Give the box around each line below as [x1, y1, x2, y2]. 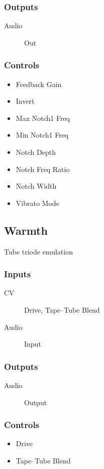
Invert [16, 96, 35, 106]
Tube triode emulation [4, 246, 73, 257]
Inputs [4, 268, 31, 280]
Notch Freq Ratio [16, 163, 70, 174]
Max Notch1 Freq [16, 112, 70, 123]
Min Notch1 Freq [16, 130, 69, 140]
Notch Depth [16, 147, 56, 157]
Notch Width [16, 181, 57, 191]
